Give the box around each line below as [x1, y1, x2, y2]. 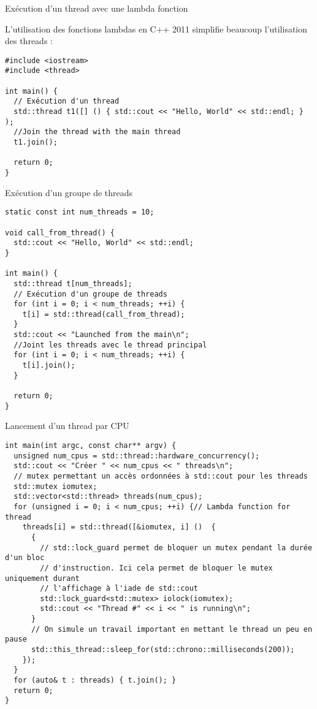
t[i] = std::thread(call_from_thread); [22, 309, 185, 319]
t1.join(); [13, 138, 58, 147]
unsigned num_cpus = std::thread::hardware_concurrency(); [13, 451, 260, 460]
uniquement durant [5, 574, 80, 583]
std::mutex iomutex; [13, 482, 97, 491]
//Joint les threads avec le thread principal [13, 340, 207, 349]
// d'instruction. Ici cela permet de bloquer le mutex [40, 563, 273, 572]
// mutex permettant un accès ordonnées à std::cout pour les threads [13, 471, 308, 480]
